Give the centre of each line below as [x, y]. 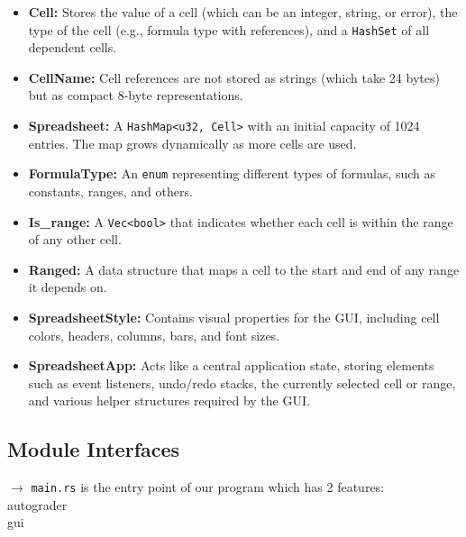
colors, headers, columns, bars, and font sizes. [154, 335]
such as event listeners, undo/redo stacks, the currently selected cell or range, [242, 382]
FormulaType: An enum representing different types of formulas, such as [232, 173]
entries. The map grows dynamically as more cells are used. [192, 143]
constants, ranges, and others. [110, 191]
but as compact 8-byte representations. [136, 95]
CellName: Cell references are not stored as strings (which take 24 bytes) [234, 77]
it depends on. [68, 287]
